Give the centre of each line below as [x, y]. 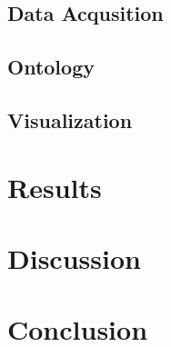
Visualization [70, 119]
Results [55, 187]
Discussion [74, 258]
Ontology [51, 67]
